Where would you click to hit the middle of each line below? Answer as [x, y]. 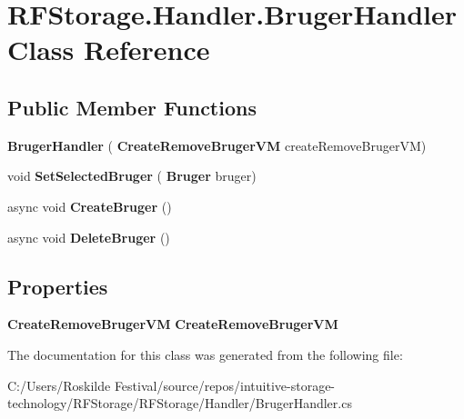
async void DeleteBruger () [89, 237]
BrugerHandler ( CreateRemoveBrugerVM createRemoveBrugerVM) [217, 145]
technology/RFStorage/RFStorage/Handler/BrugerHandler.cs [180, 403]
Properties [58, 286]
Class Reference [109, 50]
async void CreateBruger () [90, 206]
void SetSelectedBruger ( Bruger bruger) [132, 176]
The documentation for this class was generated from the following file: [205, 354]
